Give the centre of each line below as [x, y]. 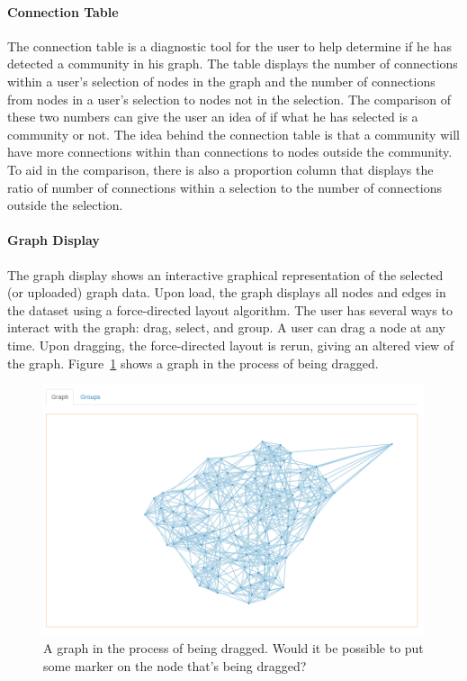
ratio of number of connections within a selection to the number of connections [225, 187]
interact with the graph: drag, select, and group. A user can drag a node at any [226, 327]
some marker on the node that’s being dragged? [175, 665]
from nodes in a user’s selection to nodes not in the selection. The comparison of [229, 99]
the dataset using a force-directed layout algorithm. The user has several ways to [230, 309]
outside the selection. [65, 205]
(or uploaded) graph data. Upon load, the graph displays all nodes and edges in [227, 292]
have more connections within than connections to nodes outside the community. [230, 152]
